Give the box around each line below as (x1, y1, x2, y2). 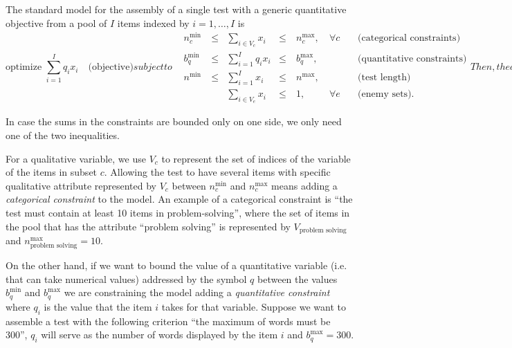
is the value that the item (44, 299, 152, 313)
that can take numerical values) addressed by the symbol (6, 271, 247, 286)
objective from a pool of (6, 15, 107, 30)
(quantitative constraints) (358, 54, 467, 64)
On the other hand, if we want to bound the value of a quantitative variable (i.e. (6, 258, 347, 273)
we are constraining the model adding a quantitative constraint (64, 285, 330, 300)
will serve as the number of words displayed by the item (41, 327, 278, 342)
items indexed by (117, 15, 190, 30)
